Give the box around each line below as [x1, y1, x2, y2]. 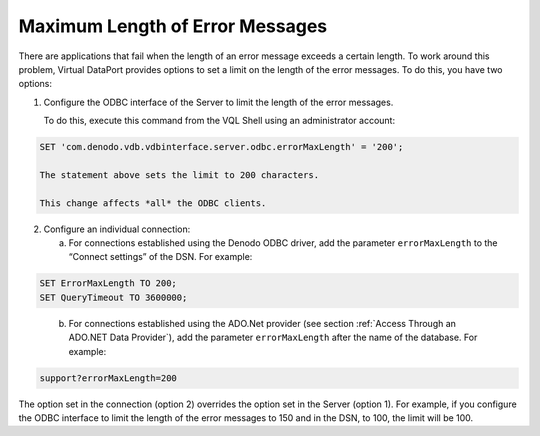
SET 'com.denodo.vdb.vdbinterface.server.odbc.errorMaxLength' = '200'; [39, 141, 404, 153]
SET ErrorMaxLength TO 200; [39, 278, 177, 289]
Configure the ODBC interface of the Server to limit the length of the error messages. [43, 96, 394, 108]
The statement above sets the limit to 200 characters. [39, 169, 320, 180]
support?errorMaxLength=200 [39, 372, 177, 384]
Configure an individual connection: [43, 223, 191, 235]
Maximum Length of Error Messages [18, 15, 328, 37]
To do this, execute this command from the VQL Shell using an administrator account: [43, 115, 395, 127]
